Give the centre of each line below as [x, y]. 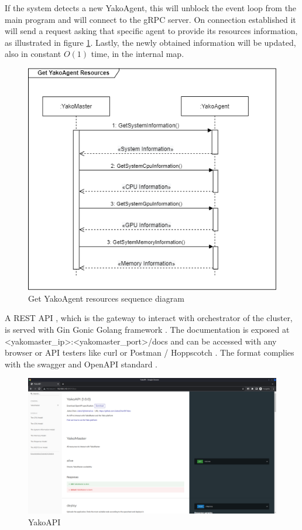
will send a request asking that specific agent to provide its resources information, [151, 31]
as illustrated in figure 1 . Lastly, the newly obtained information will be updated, [150, 42]
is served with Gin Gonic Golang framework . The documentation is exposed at [147, 329]
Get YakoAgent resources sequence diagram [106, 298]
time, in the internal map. [138, 54]
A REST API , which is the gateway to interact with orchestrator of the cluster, [149, 318]
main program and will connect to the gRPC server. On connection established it [150, 19]
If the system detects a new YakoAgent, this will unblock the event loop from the [151, 8]
